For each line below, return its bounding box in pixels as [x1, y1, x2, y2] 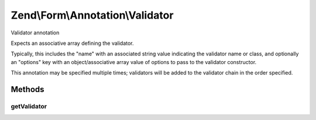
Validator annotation [11, 29, 60, 36]
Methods [11, 84, 44, 94]
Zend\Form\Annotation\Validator [11, 9, 174, 22]
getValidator [11, 102, 47, 110]
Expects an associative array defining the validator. [11, 40, 134, 47]
